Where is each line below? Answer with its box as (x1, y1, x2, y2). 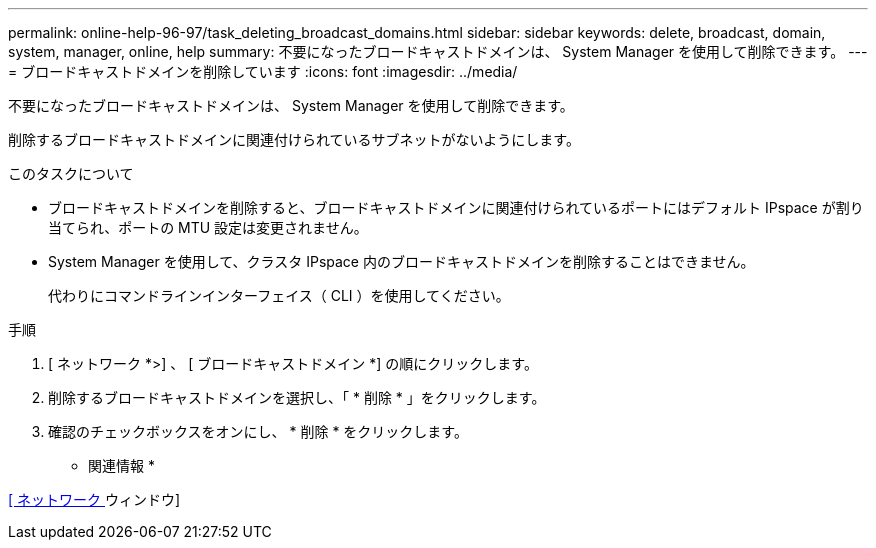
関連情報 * (88, 457, 155, 474)
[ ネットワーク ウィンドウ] (8, 491, 181, 508)
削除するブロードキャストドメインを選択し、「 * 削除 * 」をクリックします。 (48, 389, 546, 406)
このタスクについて (8, 165, 134, 182)
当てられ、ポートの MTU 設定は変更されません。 (48, 219, 368, 236)
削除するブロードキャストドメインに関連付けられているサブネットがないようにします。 (8, 131, 580, 148)
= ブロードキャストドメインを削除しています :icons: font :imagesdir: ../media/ (8, 63, 518, 80)
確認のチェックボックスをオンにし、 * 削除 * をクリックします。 (48, 423, 468, 440)
